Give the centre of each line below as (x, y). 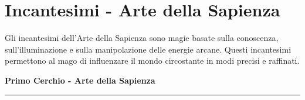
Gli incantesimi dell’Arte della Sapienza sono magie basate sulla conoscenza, (142, 38)
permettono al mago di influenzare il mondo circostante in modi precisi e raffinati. (152, 61)
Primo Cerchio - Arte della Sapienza (80, 80)
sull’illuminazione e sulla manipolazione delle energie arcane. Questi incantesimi (148, 49)
